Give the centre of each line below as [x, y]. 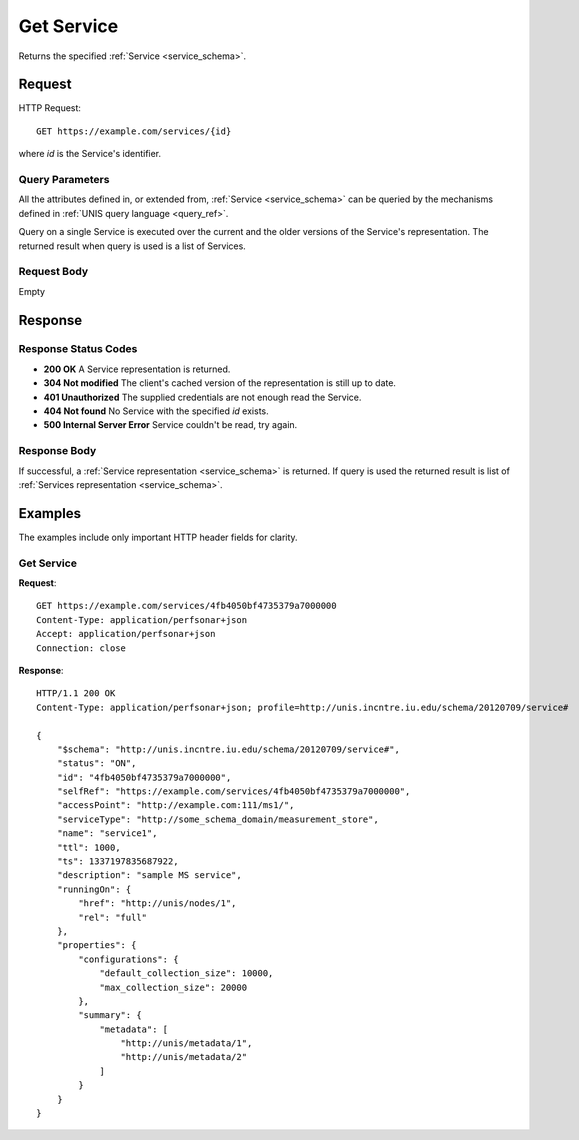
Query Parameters [64, 179]
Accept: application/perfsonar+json [126, 634]
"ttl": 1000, [88, 847]
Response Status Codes [78, 349]
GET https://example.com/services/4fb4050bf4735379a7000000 [186, 606]
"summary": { [110, 1015]
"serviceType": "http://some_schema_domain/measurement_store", [217, 819]
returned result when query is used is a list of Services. [132, 246]
